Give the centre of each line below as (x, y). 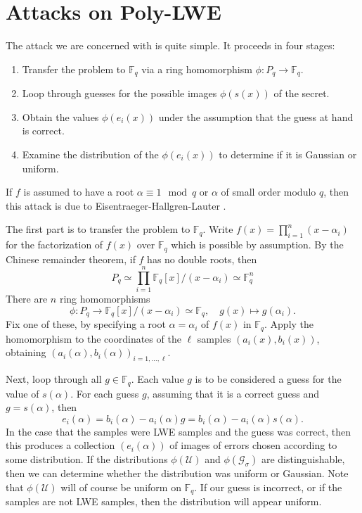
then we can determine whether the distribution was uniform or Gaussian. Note (177, 473)
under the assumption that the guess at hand (256, 116)
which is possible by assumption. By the (257, 245)
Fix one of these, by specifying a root (86, 324)
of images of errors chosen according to (253, 445)
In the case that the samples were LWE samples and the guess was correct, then (179, 431)
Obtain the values (60, 116)
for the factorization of (54, 245)
